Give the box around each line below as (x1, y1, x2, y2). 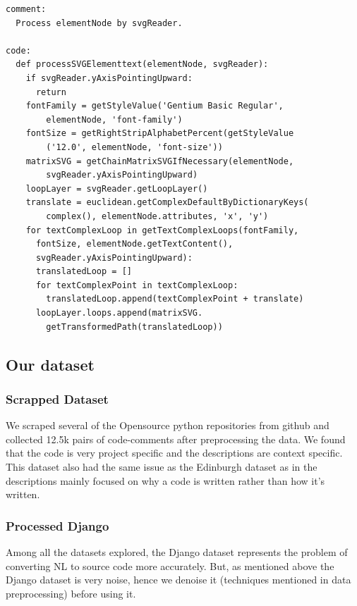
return (35, 87, 66, 97)
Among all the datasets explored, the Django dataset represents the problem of (6, 545, 348, 559)
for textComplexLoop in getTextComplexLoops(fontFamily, (25, 225, 299, 235)
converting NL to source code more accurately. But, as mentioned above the (6, 558, 334, 573)
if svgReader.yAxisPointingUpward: (25, 73, 193, 83)
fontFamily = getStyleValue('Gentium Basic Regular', (25, 101, 284, 111)
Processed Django (6, 517, 109, 534)
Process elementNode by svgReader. (16, 18, 183, 28)
